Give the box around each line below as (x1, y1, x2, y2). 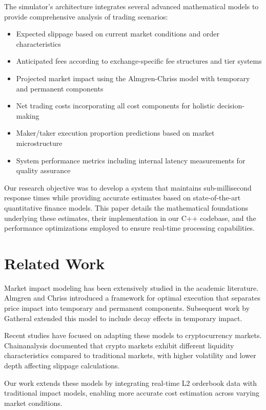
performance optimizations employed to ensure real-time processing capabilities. (4, 222, 255, 233)
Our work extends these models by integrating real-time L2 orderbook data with (4, 377, 257, 388)
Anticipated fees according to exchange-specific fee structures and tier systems (16, 55, 262, 66)
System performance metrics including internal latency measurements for (16, 155, 245, 165)
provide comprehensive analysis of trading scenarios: (4, 11, 168, 22)
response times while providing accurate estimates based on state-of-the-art (4, 192, 241, 203)
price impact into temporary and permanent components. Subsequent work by (4, 303, 250, 313)
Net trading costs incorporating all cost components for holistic (16, 100, 215, 111)
